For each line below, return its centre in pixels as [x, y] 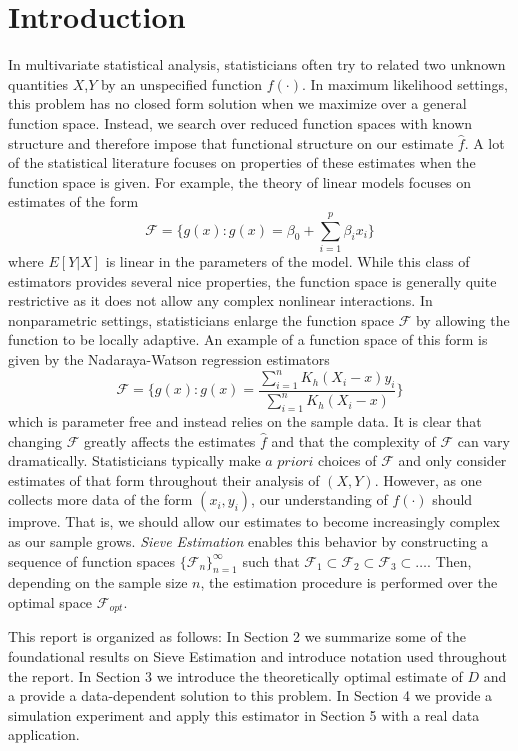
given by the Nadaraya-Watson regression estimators [169, 358]
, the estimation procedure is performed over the [349, 582]
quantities [38, 83]
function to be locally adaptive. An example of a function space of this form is [248, 339]
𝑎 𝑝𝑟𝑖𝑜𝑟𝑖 [289, 462]
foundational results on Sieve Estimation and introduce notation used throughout [257, 656]
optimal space [50, 601]
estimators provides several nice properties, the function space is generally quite [252, 280]
